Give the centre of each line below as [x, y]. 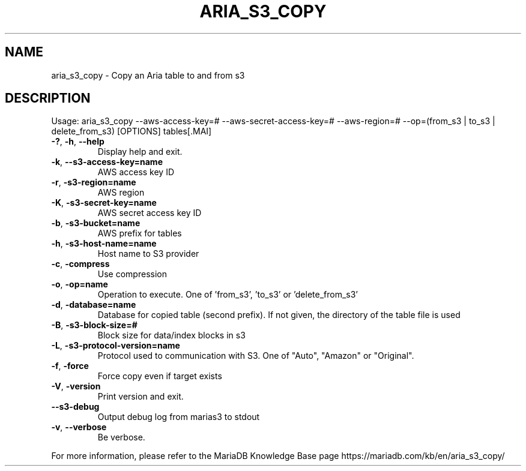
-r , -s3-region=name [94, 182]
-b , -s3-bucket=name [96, 223]
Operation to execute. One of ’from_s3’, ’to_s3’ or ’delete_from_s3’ [228, 295]
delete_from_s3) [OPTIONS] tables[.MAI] [131, 131]
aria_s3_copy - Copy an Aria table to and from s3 [148, 75]
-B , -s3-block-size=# [94, 325]
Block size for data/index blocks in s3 [171, 335]
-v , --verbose [79, 427]
